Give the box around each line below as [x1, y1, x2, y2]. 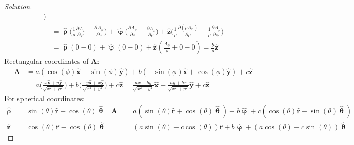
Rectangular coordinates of [4, 56, 89, 66]
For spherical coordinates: [4, 92, 85, 103]
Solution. [4, 1, 32, 11]
